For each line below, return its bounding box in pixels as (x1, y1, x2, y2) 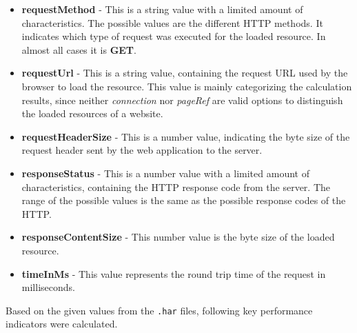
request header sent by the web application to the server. (21, 143, 263, 157)
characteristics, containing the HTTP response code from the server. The (21, 179, 331, 194)
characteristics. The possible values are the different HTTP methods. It (21, 15, 323, 30)
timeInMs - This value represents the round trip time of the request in (21, 266, 326, 281)
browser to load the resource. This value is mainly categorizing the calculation (21, 79, 352, 93)
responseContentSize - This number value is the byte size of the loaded (21, 230, 335, 244)
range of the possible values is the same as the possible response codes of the (21, 193, 346, 208)
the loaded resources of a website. (21, 106, 163, 121)
